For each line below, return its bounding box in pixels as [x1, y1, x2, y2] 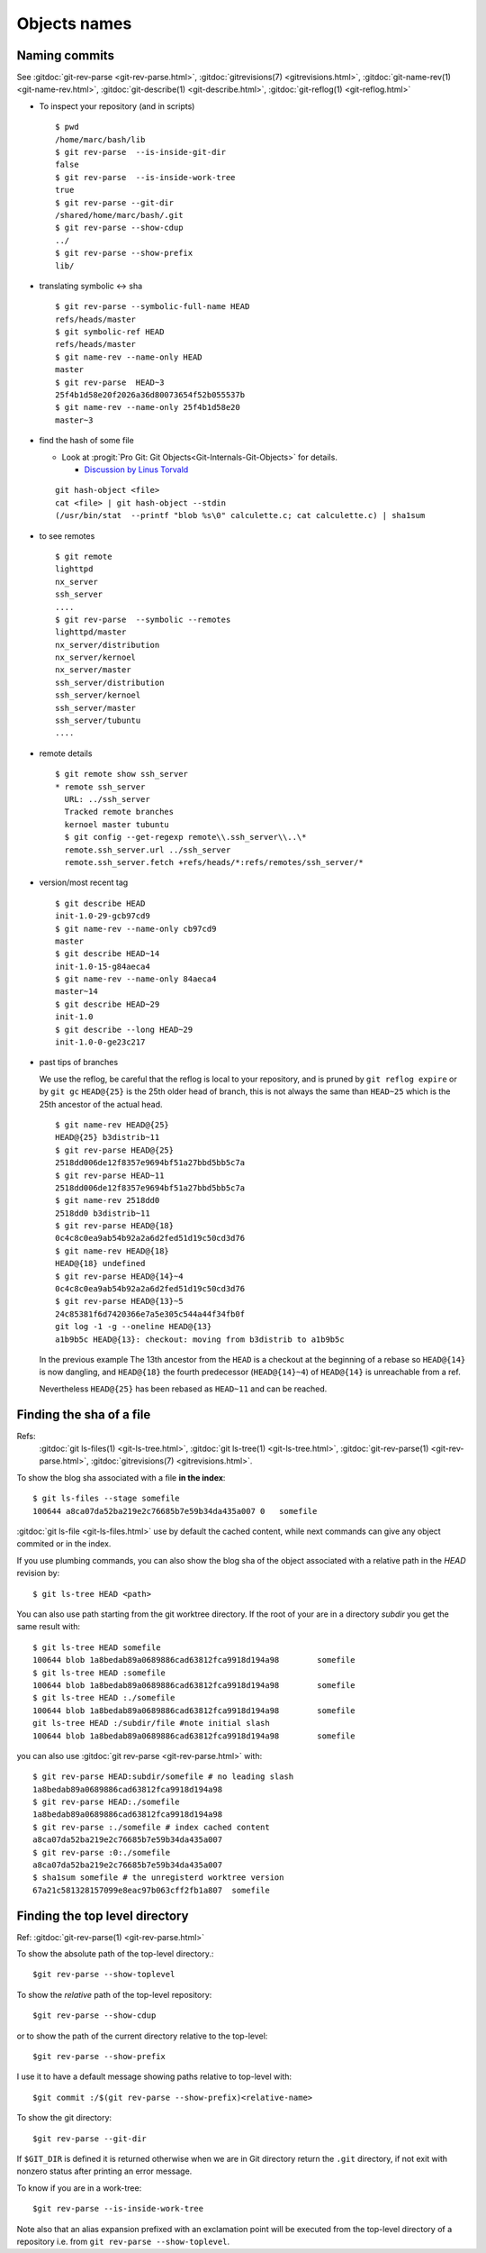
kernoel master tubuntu [64, 819, 170, 829]
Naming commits [16, 48, 114, 63]
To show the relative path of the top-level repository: [16, 1989, 212, 2000]
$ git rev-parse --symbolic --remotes [55, 614, 231, 625]
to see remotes [39, 530, 95, 541]
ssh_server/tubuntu [55, 716, 141, 725]
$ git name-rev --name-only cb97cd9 [55, 924, 217, 934]
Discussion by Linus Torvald [84, 464, 189, 475]
